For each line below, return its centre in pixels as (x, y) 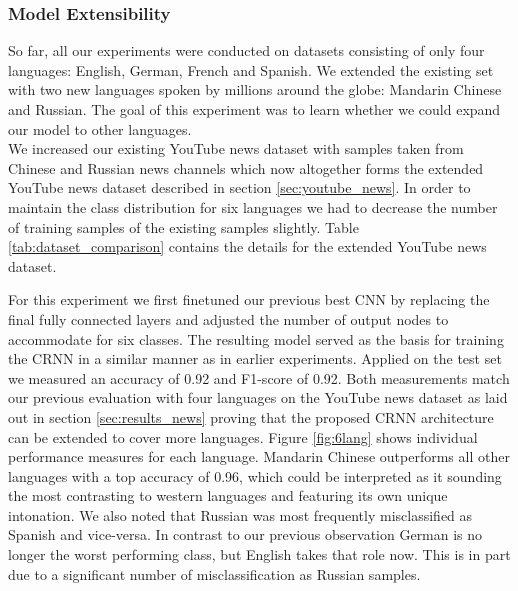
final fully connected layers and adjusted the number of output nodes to (228, 318)
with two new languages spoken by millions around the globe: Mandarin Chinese (255, 89)
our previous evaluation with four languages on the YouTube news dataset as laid (258, 397)
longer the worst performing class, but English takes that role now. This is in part (259, 554)
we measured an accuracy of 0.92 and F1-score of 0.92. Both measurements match (259, 377)
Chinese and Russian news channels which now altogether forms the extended (246, 167)
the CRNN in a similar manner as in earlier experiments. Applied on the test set (255, 358)
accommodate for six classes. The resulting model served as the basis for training (256, 338)
